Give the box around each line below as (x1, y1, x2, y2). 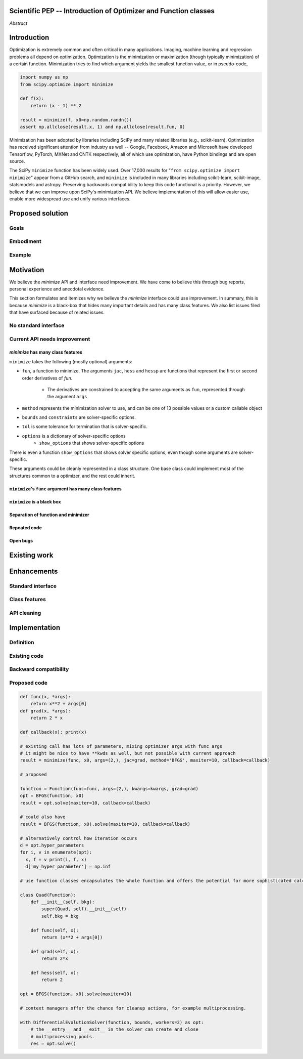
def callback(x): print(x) (20, 729, 87, 735)
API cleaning (9, 609, 41, 616)
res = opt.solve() (30, 1040, 76, 1046)
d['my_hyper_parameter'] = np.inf (25, 864, 111, 870)
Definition (9, 639, 34, 646)
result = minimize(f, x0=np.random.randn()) (20, 117, 132, 122)
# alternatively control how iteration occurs (20, 835, 137, 841)
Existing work (9, 550, 54, 559)
